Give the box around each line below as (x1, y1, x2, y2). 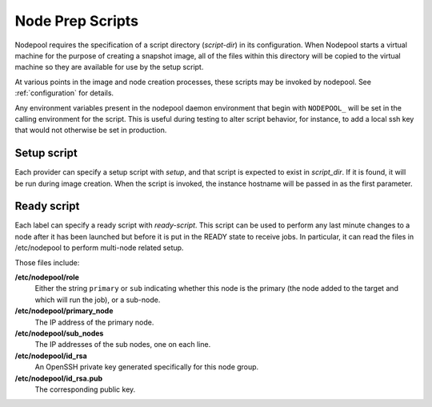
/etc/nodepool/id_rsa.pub (14, 373, 103, 383)
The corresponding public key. (34, 385, 136, 394)
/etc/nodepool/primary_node (14, 306, 114, 316)
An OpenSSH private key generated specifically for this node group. (34, 362, 259, 372)
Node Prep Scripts (14, 12, 139, 30)
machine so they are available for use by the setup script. (14, 62, 204, 72)
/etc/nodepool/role (14, 272, 80, 282)
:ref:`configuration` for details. (14, 88, 114, 98)
